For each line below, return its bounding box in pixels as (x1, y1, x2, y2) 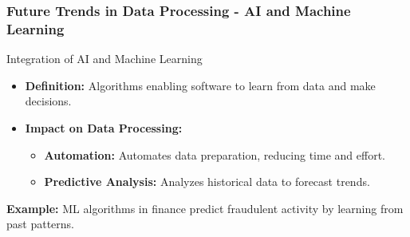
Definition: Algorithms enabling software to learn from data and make (25, 77, 376, 93)
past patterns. (6, 215, 74, 232)
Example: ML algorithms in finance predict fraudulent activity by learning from (6, 199, 404, 216)
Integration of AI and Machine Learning (6, 50, 203, 67)
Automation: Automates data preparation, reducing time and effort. (44, 146, 385, 163)
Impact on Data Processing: (25, 119, 183, 136)
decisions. (25, 93, 72, 109)
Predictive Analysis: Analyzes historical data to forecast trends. (44, 173, 370, 190)
